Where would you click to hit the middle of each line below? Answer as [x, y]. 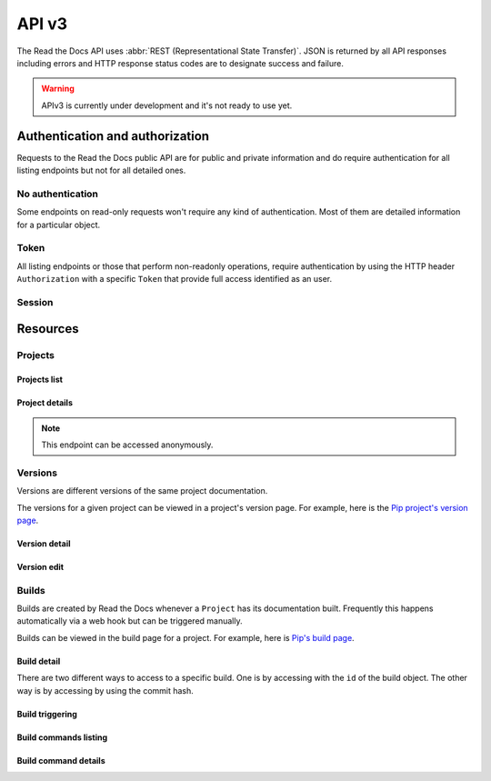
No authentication [58, 194]
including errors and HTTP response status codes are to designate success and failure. [180, 63]
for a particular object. [59, 225]
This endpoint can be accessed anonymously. [127, 445]
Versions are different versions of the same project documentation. [142, 491]
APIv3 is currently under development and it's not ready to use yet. [167, 105]
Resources [48, 329]
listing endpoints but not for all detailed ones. [101, 170]
